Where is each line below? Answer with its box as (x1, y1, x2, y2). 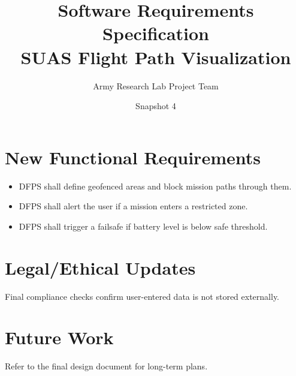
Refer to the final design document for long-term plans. (5, 360, 208, 372)
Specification (102, 21, 209, 46)
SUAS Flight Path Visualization (20, 44, 291, 69)
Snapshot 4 (135, 100, 176, 112)
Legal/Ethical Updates (5, 255, 196, 279)
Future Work (5, 325, 114, 350)
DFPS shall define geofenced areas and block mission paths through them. (19, 179, 292, 192)
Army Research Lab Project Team (93, 79, 219, 92)
